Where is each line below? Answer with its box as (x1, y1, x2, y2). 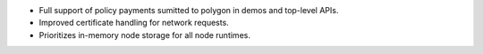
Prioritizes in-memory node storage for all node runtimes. (38, 29, 250, 40)
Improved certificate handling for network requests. (38, 18, 230, 28)
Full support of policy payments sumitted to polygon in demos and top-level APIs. (38, 5, 339, 15)
